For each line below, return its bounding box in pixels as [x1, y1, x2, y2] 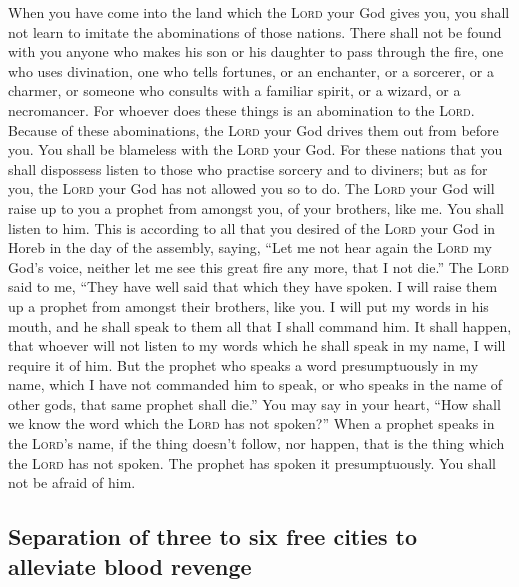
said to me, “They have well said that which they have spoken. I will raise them [8, 276, 498, 297]
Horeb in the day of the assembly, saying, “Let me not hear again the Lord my [8, 237, 492, 258]
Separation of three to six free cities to [8, 521, 418, 552]
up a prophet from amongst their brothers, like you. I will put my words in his [8, 295, 489, 316]
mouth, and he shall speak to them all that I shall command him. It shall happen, [8, 315, 512, 336]
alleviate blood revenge [8, 550, 252, 581]
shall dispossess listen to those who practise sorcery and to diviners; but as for [8, 158, 488, 179]
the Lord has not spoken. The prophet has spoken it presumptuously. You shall [8, 452, 496, 473]
